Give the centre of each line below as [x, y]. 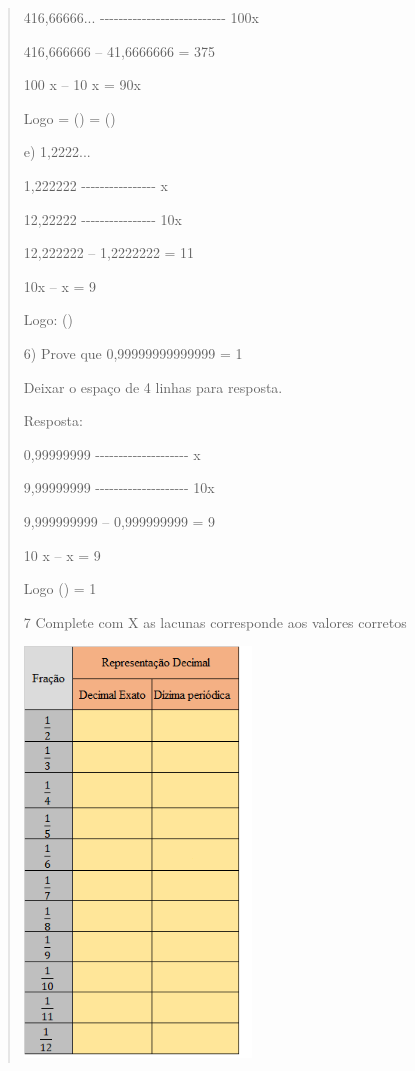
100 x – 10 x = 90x [82, 84]
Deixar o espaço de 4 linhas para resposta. [153, 386]
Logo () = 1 [60, 588]
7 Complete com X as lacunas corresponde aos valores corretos [215, 621]
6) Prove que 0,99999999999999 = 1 [133, 352]
